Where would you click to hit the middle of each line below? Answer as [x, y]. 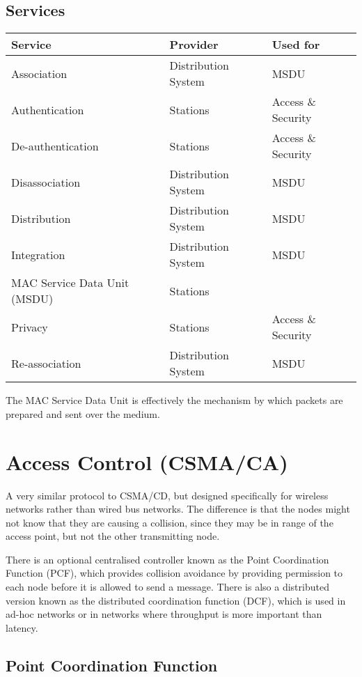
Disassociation [46, 182]
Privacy [30, 327]
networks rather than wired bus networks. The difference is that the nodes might [178, 509]
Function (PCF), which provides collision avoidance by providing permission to [174, 573]
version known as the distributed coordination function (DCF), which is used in [176, 600]
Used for [296, 45]
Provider [194, 45]
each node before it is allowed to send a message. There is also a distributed [167, 587]
